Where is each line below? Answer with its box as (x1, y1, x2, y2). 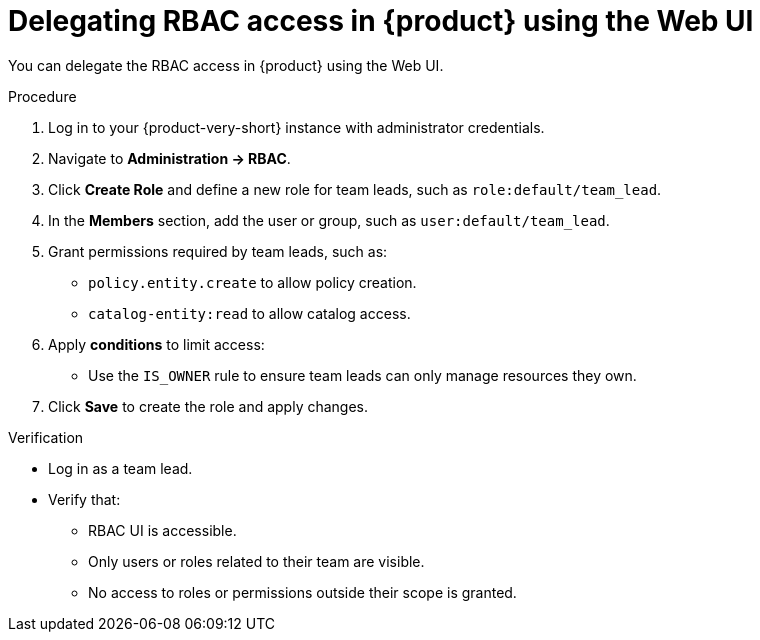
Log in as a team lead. (48, 459, 193, 477)
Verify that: (48, 490, 121, 508)
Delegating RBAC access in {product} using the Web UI (8, 4, 754, 38)
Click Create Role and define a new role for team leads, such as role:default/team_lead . (48, 180, 662, 198)
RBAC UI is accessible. (88, 521, 237, 539)
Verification (8, 428, 84, 446)
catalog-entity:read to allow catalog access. (88, 304, 411, 322)
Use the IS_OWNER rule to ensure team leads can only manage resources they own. (88, 366, 637, 384)
